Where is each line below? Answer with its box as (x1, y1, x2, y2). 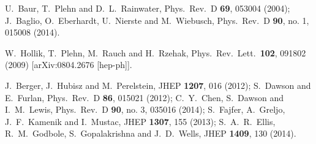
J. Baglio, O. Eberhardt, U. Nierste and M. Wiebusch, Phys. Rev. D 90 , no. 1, (5, 13, 309, 26)
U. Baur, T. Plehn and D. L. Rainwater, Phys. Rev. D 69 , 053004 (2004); (5, 2, 290, 14)
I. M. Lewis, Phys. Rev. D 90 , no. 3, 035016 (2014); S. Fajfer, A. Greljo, (5, 103, 285, 116)
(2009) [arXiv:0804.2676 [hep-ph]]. (5, 58, 132, 71)
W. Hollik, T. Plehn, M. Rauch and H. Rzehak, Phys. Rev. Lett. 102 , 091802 (5, 46, 306, 59)
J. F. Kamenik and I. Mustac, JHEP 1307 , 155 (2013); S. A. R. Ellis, (5, 115, 276, 127)
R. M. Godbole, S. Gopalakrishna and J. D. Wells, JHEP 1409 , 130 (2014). (5, 127, 296, 140)
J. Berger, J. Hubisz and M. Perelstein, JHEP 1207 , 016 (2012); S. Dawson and (5, 78, 311, 91)
